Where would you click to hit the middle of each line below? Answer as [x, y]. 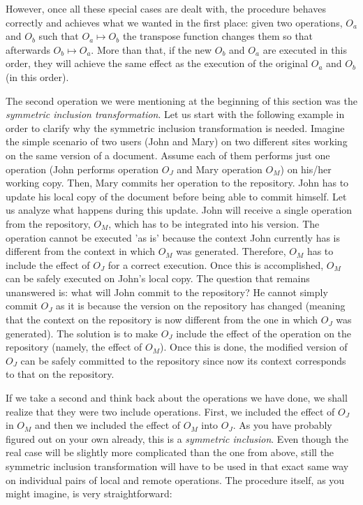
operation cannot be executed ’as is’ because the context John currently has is [173, 237]
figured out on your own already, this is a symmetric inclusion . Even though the [177, 438]
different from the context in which [80, 251]
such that [59, 36]
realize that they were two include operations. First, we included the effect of [170, 411]
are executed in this [305, 49]
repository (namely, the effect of [74, 347]
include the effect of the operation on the [264, 333]
